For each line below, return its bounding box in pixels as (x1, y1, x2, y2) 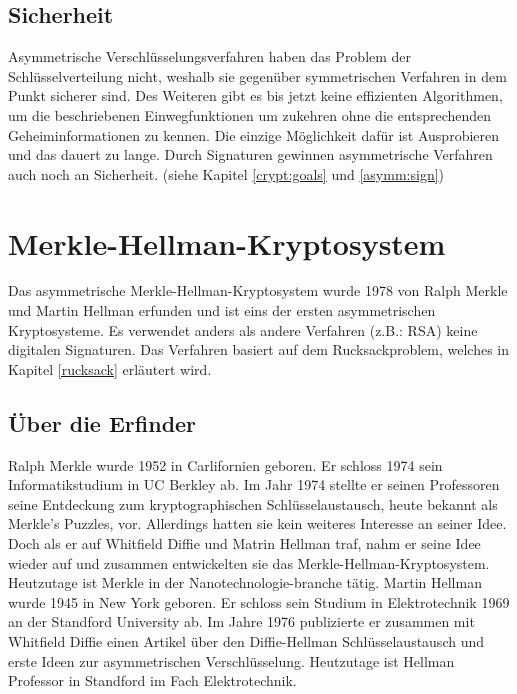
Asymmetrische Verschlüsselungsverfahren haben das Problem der (8, 46, 412, 67)
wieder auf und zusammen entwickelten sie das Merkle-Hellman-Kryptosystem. (8, 552, 490, 573)
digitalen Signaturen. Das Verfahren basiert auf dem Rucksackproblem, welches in (8, 339, 510, 360)
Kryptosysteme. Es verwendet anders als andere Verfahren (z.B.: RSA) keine (8, 319, 478, 340)
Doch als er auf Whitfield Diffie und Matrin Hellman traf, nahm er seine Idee (8, 533, 481, 554)
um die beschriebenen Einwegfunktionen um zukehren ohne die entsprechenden (8, 104, 492, 125)
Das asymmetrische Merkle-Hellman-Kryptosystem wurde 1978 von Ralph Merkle (8, 280, 508, 301)
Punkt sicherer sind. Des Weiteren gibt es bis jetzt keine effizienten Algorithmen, (8, 85, 503, 106)
